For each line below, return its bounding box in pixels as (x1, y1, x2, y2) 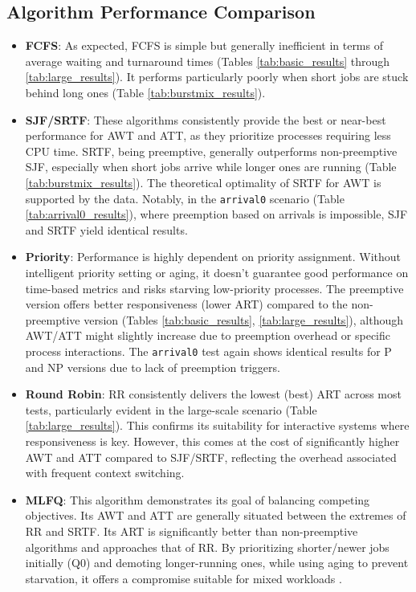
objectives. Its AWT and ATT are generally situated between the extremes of (25, 507, 406, 524)
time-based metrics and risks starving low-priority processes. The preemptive (25, 280, 404, 296)
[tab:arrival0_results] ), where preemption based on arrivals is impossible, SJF (25, 206, 408, 223)
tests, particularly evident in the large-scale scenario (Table (25, 401, 317, 418)
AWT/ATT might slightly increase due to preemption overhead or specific (25, 327, 390, 344)
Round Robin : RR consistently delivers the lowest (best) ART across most (25, 386, 402, 402)
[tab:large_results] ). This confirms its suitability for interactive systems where (25, 417, 410, 434)
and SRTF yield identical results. (25, 221, 188, 238)
